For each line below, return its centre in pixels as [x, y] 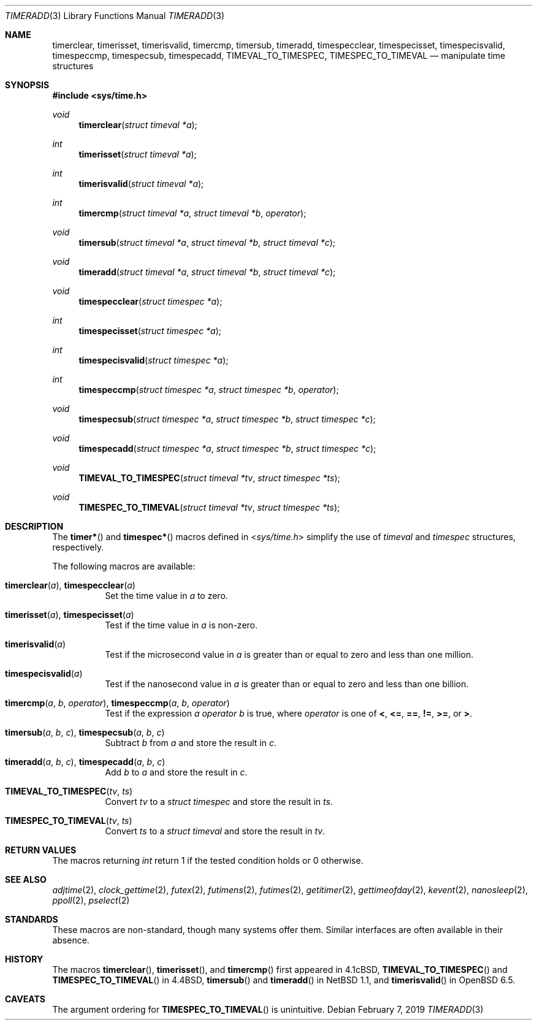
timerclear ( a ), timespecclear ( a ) [70, 585]
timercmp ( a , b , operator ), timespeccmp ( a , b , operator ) [117, 703]
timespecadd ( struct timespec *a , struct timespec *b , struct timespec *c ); [227, 448]
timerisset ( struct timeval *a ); [138, 154]
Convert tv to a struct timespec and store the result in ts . [219, 802]
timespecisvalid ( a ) [44, 673]
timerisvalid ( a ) [36, 644]
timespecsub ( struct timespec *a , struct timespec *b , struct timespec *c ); [227, 419]
